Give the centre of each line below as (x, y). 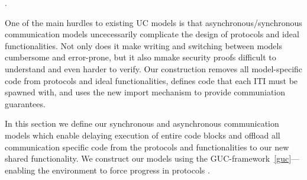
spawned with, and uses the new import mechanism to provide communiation (145, 92)
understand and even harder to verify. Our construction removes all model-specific (154, 68)
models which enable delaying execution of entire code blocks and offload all (143, 135)
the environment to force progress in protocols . (124, 170)
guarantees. (25, 103)
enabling (20, 170)
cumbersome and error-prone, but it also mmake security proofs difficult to (140, 57)
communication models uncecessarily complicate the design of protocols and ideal (152, 34)
